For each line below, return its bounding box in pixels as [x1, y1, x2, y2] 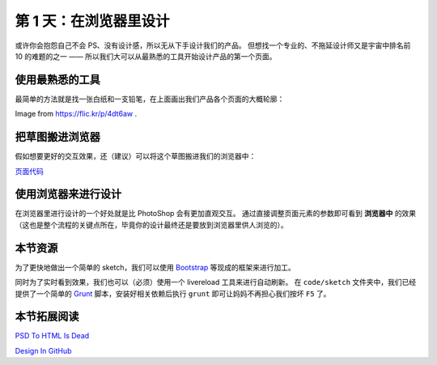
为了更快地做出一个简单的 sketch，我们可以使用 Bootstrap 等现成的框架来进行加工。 [15, 262, 295, 272]
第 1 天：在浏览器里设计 [15, 12, 170, 30]
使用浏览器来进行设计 [15, 187, 121, 202]
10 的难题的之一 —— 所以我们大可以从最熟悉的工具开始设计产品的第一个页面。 [15, 51, 277, 61]
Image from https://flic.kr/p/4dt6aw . [15, 109, 138, 119]
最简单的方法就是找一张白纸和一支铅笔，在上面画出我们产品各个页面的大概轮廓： [15, 94, 285, 104]
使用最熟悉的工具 [15, 73, 100, 87]
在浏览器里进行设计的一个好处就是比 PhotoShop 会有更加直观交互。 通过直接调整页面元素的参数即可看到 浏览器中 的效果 [15, 209, 417, 219]
